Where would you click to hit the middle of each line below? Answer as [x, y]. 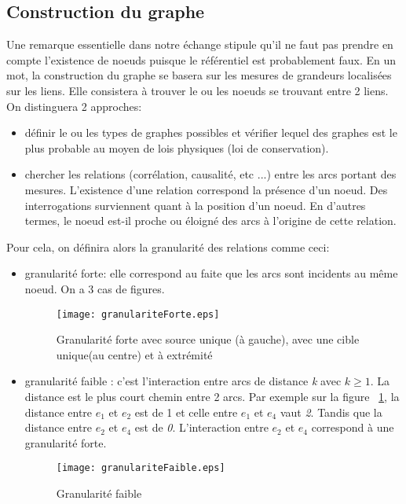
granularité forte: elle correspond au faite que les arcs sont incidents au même [211, 273]
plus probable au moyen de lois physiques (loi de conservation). [177, 147]
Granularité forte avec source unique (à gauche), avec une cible [208, 339]
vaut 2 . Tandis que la [331, 412]
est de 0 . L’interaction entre [201, 427]
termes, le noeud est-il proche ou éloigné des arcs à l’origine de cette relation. [210, 221]
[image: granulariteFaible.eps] [141, 468]
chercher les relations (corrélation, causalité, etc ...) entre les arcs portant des [210, 174]
